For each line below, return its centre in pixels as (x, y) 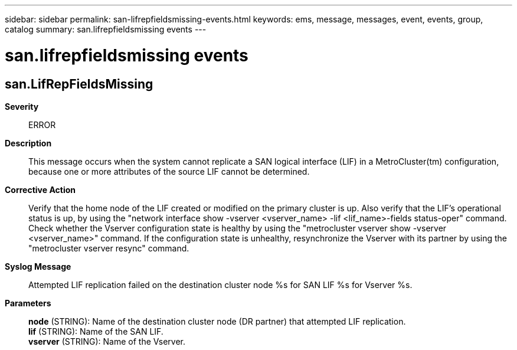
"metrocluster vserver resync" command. (109, 248)
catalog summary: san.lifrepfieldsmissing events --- (106, 29)
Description (28, 143)
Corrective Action (40, 189)
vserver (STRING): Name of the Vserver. (107, 341)
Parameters (28, 303)
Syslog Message (38, 266)
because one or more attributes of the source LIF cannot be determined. (169, 171)
